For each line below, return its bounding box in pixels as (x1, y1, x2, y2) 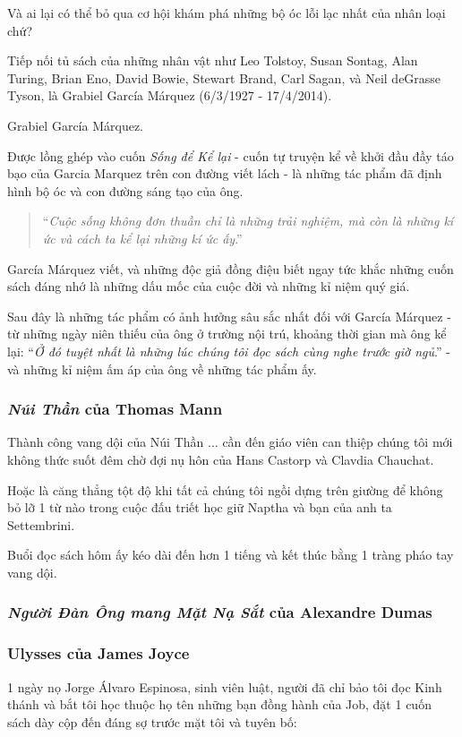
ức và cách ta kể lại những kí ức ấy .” (42, 228, 243, 247)
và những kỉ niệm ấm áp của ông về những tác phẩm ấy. (7, 359, 317, 378)
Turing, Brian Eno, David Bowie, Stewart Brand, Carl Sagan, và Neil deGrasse (7, 68, 441, 87)
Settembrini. (7, 515, 75, 534)
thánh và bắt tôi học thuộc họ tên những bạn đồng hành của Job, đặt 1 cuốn (7, 695, 432, 714)
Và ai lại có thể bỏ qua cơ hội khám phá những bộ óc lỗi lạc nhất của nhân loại (7, 4, 446, 21)
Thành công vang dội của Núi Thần (7, 433, 204, 451)
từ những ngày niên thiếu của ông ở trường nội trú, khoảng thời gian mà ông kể (7, 324, 447, 343)
